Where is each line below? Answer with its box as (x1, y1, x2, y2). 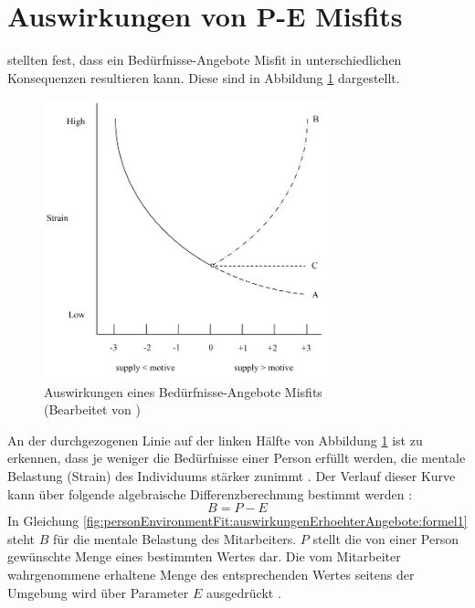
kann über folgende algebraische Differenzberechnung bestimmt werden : (7, 484, 413, 503)
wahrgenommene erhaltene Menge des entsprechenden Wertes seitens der (7, 565, 415, 583)
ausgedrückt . (206, 582, 281, 602)
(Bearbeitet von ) (44, 400, 142, 419)
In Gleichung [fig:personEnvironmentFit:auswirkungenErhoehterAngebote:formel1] (7, 511, 468, 530)
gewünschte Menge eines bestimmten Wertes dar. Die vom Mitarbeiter (7, 547, 401, 566)
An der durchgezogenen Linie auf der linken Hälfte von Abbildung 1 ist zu (7, 430, 423, 449)
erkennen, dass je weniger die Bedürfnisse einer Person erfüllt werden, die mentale (7, 448, 466, 467)
